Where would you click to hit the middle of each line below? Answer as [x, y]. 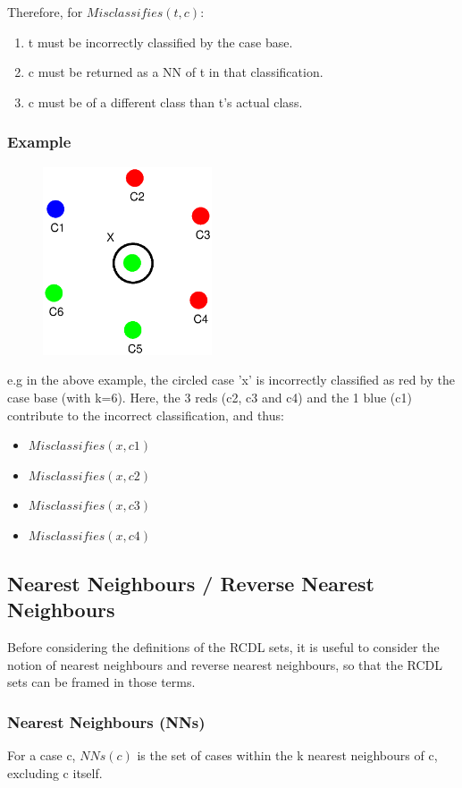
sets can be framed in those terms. [101, 682]
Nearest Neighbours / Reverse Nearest [191, 584]
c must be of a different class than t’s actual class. [165, 102]
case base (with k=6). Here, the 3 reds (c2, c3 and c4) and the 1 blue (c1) [210, 398]
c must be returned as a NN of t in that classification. [176, 72]
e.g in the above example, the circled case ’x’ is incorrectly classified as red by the [231, 380]
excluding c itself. [55, 772]
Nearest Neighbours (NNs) [106, 721]
